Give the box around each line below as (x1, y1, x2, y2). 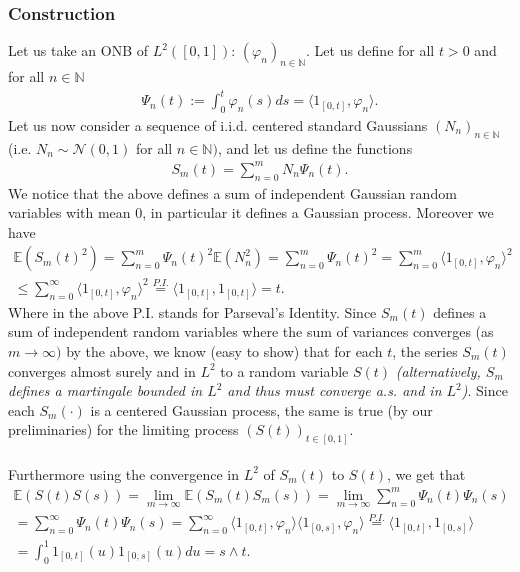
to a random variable (220, 360, 349, 381)
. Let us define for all (306, 40, 435, 61)
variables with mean (8, 202, 131, 223)
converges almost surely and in (8, 360, 196, 381)
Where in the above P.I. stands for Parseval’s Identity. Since (8, 301, 377, 322)
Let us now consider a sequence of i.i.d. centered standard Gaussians (8, 114, 428, 135)
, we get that (386, 463, 466, 484)
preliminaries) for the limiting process (8, 419, 239, 440)
